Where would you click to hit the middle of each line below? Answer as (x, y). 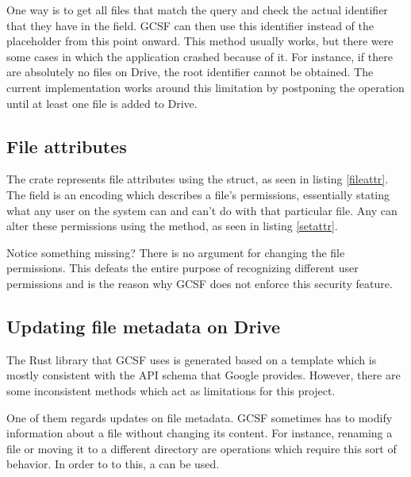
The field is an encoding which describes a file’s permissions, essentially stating (198, 194)
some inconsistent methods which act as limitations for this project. (171, 390)
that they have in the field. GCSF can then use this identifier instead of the (190, 25)
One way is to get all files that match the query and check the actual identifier (197, 10)
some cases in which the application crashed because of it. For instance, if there (200, 56)
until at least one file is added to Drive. (102, 103)
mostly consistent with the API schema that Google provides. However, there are (204, 375)
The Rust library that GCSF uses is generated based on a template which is (192, 359)
